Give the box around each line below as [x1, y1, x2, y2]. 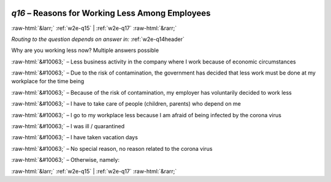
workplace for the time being [11, 78, 85, 85]
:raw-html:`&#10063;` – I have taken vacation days [11, 134, 138, 141]
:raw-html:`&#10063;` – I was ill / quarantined [11, 123, 125, 130]
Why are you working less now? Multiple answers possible [11, 46, 159, 54]
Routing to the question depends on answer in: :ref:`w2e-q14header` [11, 35, 185, 43]
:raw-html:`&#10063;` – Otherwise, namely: [11, 156, 120, 164]
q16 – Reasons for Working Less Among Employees [11, 8, 211, 18]
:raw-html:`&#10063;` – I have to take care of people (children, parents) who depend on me [11, 100, 242, 107]
